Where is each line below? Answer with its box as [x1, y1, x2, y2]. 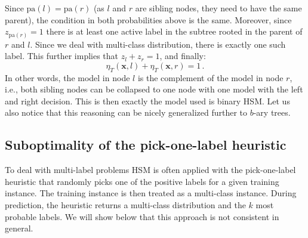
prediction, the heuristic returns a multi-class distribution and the [5, 199, 246, 211]
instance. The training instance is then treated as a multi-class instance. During [5, 187, 297, 199]
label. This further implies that [5, 50, 119, 62]
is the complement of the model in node [137, 71, 284, 84]
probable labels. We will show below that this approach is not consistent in [5, 210, 279, 222]
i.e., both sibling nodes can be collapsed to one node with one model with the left [5, 83, 303, 95]
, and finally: [159, 50, 206, 62]
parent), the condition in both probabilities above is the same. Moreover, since [5, 13, 292, 26]
